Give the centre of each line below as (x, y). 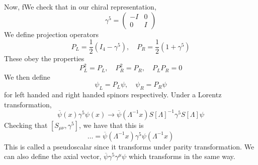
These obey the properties (44, 58)
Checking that (26, 125)
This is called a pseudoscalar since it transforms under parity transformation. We (129, 146)
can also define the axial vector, (53, 156)
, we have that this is (111, 125)
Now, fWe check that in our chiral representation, (80, 7)
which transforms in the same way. (182, 156)
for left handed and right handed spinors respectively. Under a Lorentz (113, 95)
